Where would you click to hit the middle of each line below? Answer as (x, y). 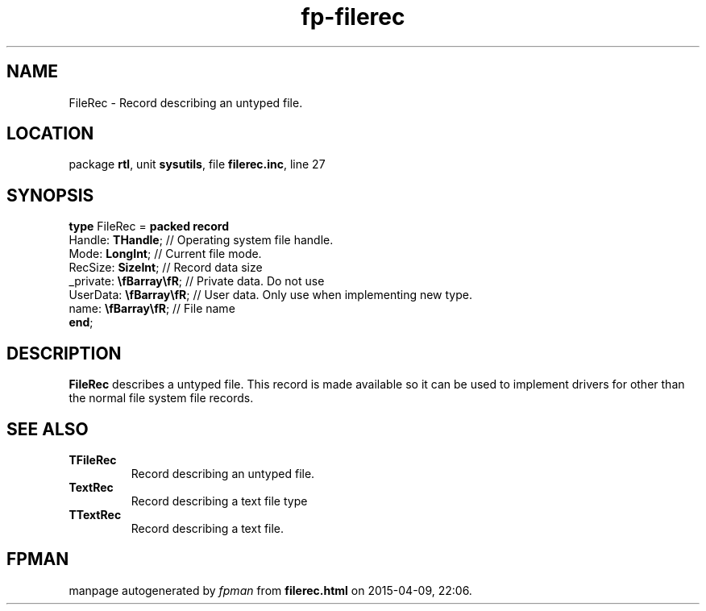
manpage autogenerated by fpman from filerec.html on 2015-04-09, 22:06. (270, 590)
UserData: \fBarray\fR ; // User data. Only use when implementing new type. (270, 295)
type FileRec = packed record (149, 227)
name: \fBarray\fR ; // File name (152, 309)
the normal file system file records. (161, 398)
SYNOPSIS (50, 195)
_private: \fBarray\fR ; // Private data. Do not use (197, 281)
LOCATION (50, 134)
